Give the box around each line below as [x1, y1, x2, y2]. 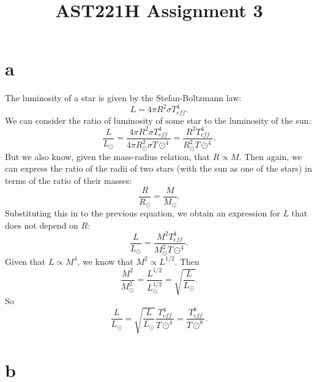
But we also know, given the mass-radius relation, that [5, 150, 211, 162]
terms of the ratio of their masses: [5, 174, 132, 186]
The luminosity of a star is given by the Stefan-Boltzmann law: [5, 91, 242, 104]
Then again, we [244, 150, 302, 162]
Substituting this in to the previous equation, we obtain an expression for [5, 207, 280, 220]
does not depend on [5, 218, 78, 231]
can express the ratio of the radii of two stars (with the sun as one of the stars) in [5, 162, 312, 175]
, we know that [77, 254, 133, 267]
